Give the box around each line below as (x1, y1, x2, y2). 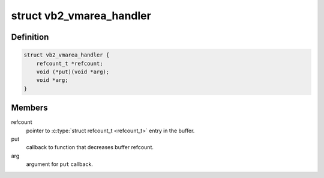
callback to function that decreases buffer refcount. (26, 144, 154, 151)
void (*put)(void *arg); (36, 68, 110, 75)
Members (11, 103, 48, 113)
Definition (11, 32, 49, 42)
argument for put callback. (26, 161, 93, 168)
